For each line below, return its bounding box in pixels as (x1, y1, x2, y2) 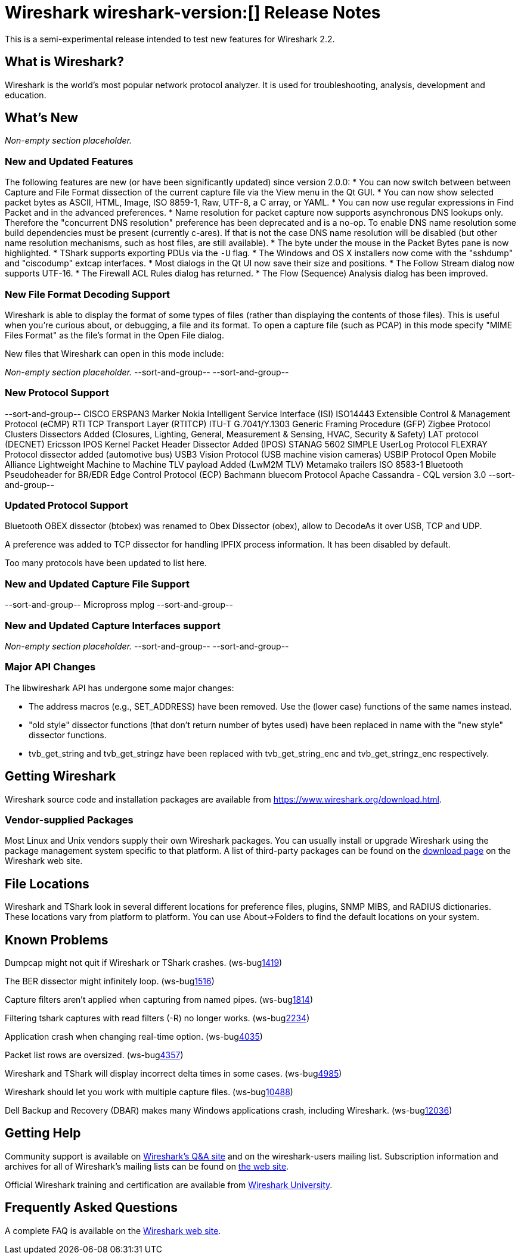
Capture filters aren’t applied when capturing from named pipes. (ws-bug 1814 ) (5, 994, 314, 1005)
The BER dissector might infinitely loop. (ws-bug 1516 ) (5, 975, 215, 986)
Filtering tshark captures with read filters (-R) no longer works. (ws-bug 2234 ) (5, 1012, 310, 1023)
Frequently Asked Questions (5, 1200, 178, 1216)
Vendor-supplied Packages (5, 813, 134, 826)
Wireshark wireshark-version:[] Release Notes (5, 2, 381, 23)
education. (5, 89, 46, 100)
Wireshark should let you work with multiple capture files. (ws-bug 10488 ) (5, 1086, 293, 1097)
